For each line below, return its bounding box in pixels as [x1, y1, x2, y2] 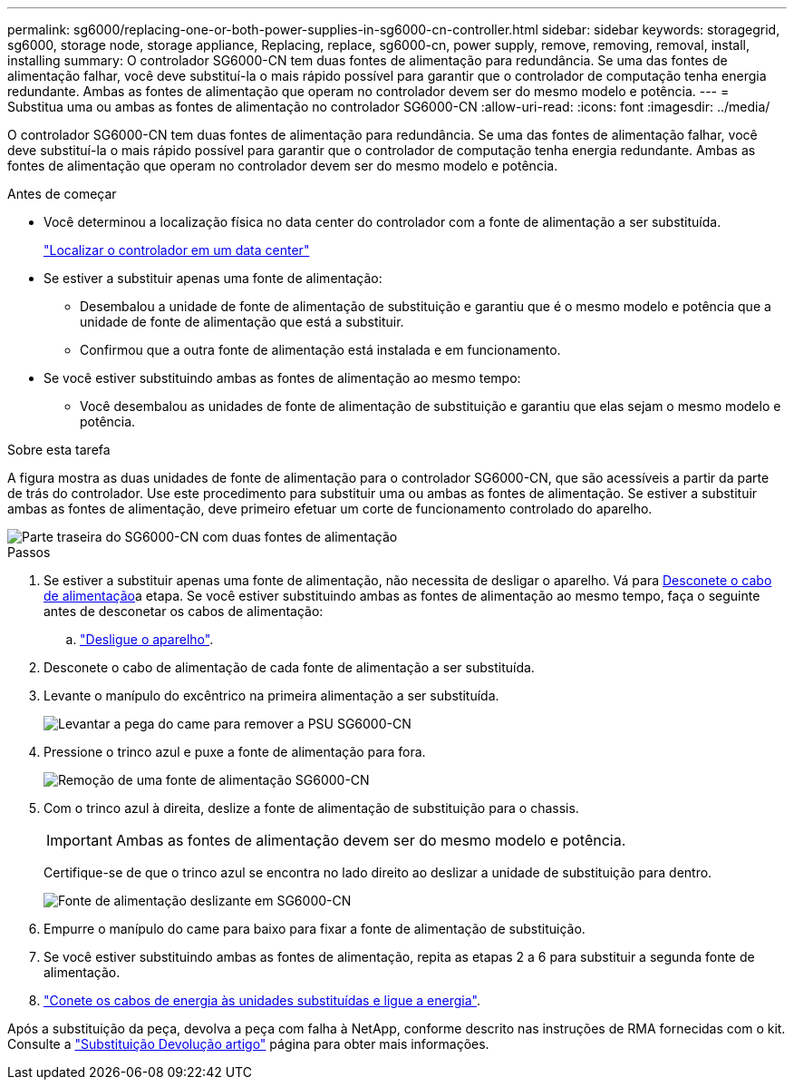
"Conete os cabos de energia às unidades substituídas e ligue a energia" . [44, 993, 480, 1008]
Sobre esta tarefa [7, 442, 111, 457]
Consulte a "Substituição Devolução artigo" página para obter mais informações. [7, 1036, 489, 1052]
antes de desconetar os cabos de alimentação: [44, 603, 324, 619]
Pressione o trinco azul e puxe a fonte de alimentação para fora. [44, 744, 426, 759]
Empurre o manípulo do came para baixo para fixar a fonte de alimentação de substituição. [44, 921, 586, 936]
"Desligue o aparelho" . [80, 632, 214, 647]
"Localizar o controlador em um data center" [44, 242, 310, 258]
